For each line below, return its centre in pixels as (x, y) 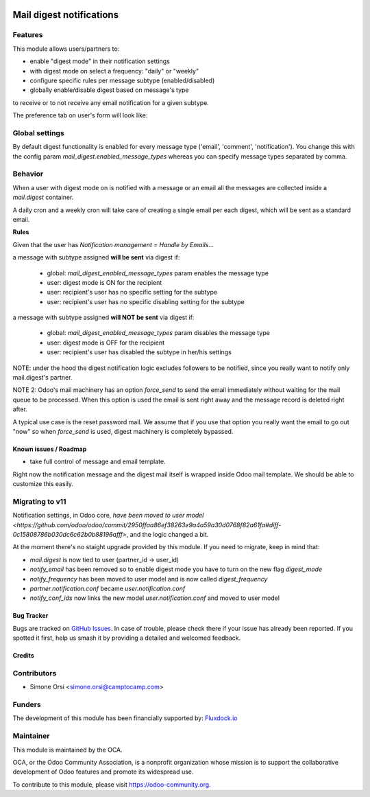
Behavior (28, 174)
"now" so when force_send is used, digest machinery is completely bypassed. (123, 431)
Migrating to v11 (39, 501)
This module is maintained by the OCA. (67, 750)
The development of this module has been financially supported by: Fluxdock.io (125, 718)
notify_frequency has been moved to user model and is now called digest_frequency (149, 579)
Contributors (35, 673)
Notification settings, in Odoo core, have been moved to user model (108, 516)
